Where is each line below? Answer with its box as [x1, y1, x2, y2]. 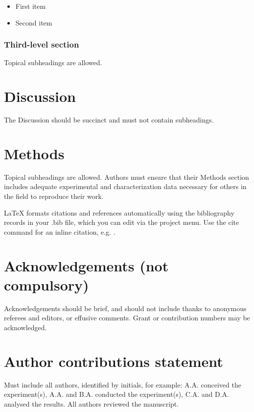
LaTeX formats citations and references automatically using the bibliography [4, 207, 234, 218]
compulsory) [4, 274, 89, 294]
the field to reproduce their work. [4, 191, 104, 201]
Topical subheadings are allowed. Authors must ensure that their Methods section [4, 171, 249, 182]
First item [15, 1, 46, 11]
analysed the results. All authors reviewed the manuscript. [4, 398, 179, 409]
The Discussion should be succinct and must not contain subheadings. [4, 115, 214, 125]
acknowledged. [4, 322, 47, 332]
